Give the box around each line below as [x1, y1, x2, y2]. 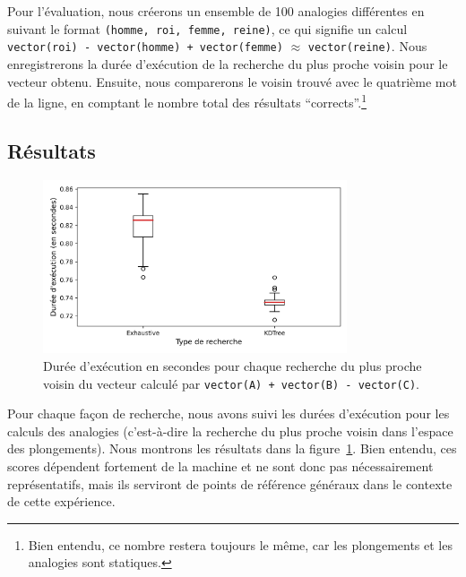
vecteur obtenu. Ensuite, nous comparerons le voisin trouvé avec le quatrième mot [7, 72, 457, 90]
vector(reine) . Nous [307, 37, 427, 56]
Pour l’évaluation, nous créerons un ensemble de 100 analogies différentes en [7, 2, 425, 20]
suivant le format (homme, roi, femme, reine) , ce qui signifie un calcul [7, 19, 408, 38]
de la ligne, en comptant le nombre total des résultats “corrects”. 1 [7, 90, 367, 111]
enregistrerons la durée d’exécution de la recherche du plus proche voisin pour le [7, 54, 448, 73]
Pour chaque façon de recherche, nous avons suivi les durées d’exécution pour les [7, 404, 450, 423]
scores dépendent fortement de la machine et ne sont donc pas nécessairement [7, 456, 434, 475]
